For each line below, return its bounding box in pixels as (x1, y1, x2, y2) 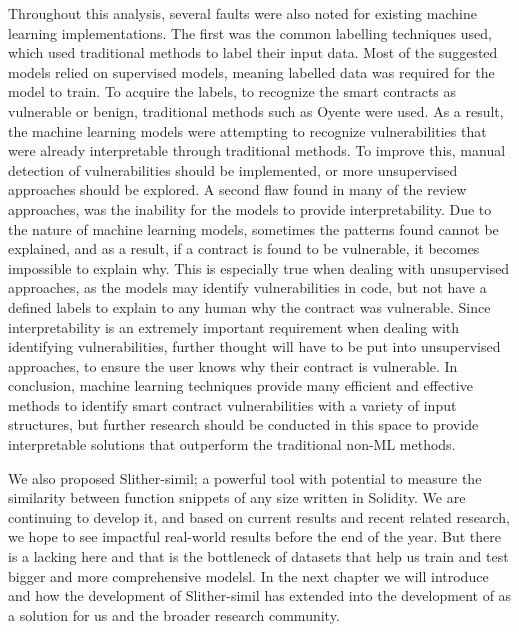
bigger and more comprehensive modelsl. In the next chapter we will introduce (8, 565, 489, 586)
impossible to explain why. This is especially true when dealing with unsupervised (8, 257, 510, 278)
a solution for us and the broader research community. (8, 604, 340, 625)
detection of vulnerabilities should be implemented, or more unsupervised (8, 159, 458, 180)
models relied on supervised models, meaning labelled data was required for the (8, 61, 495, 82)
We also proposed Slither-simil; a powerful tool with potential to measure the (8, 467, 482, 488)
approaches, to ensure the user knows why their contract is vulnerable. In (8, 355, 458, 376)
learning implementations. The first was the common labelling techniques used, (8, 22, 492, 43)
